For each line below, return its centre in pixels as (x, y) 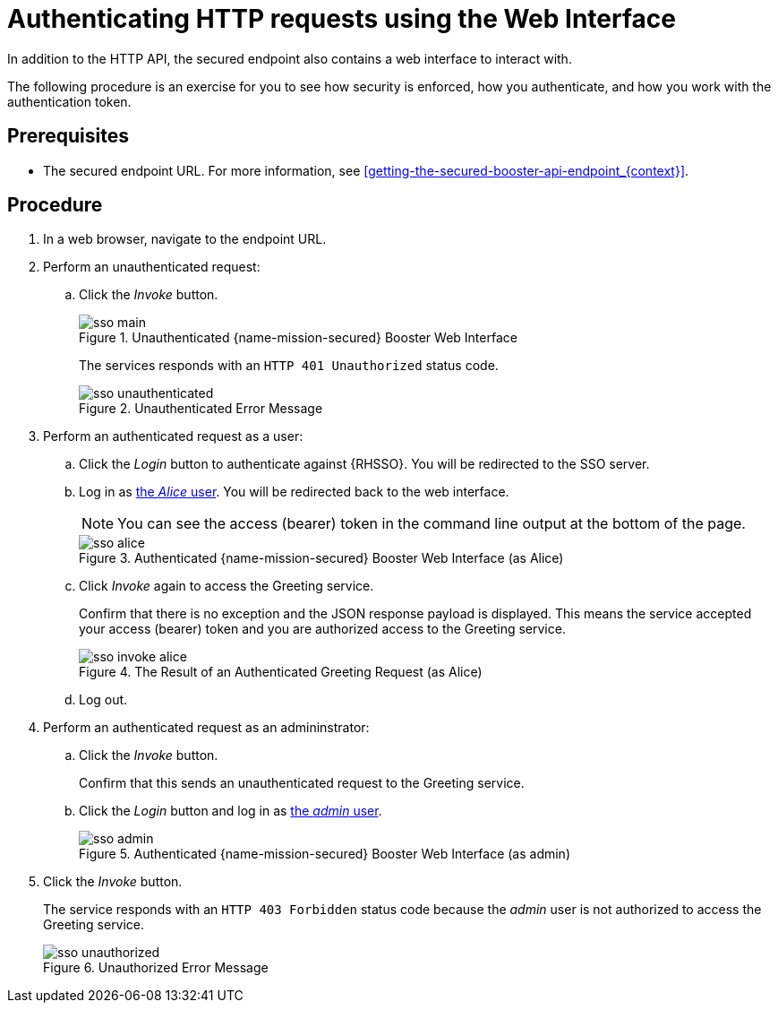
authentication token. (69, 101)
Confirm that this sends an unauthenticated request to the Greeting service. (302, 783)
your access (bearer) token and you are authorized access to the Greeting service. (322, 629)
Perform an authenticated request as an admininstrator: (206, 728)
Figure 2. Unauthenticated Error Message (201, 409)
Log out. (103, 700)
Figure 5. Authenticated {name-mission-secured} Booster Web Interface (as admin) (325, 854)
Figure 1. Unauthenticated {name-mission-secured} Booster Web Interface (298, 338)
